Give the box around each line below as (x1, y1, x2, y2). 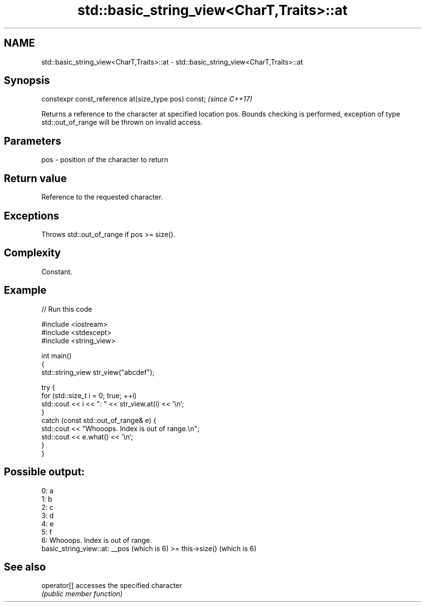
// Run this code (41, 304, 92, 313)
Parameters (4, 135, 61, 147)
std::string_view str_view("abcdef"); (41, 368, 155, 376)
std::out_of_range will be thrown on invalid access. (41, 118, 203, 127)
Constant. (41, 267, 73, 276)
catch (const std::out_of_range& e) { (41, 416, 157, 424)
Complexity (4, 247, 61, 259)
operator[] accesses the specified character (41, 581, 182, 590)
